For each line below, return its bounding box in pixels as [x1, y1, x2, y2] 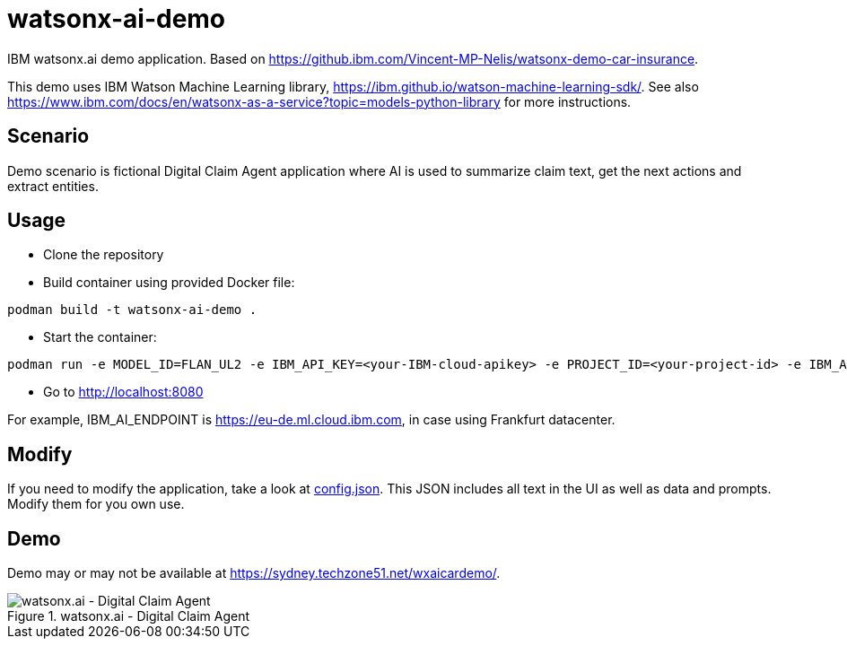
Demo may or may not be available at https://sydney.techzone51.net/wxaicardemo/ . [7, 565, 501, 581]
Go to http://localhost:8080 [43, 384, 204, 400]
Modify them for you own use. [7, 496, 185, 512]
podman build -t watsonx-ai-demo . [7, 302, 258, 318]
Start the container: [43, 329, 157, 345]
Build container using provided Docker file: [43, 275, 295, 291]
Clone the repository [43, 247, 164, 263]
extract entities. [7, 178, 99, 194]
